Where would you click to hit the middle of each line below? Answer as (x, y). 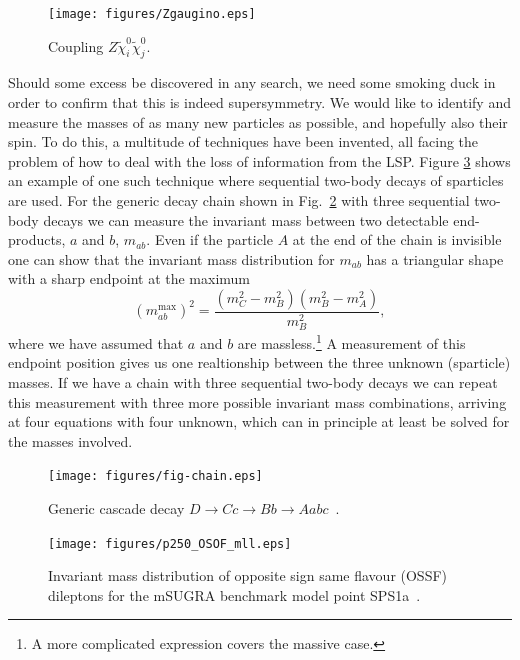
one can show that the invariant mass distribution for (171, 258)
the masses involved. (70, 440)
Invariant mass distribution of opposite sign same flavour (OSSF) (248, 575)
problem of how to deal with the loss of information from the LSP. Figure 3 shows (259, 160)
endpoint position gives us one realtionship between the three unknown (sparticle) (259, 362)
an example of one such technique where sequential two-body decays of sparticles (256, 180)
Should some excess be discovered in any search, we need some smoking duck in (252, 82)
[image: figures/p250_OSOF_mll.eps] (170, 543)
